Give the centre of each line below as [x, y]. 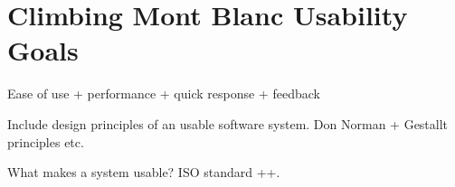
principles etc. [46, 141]
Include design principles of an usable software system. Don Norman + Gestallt [228, 123]
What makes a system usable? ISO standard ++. [144, 172]
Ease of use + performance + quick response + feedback [164, 93]
